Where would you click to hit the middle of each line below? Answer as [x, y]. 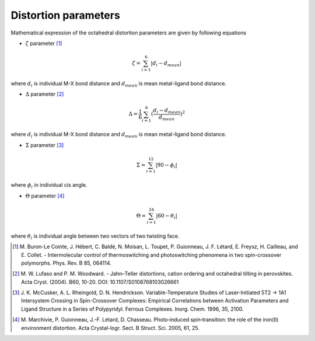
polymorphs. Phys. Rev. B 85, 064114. [66, 263]
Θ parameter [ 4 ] [45, 196]
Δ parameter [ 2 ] [45, 94]
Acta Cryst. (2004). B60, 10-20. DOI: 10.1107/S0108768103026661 [100, 282]
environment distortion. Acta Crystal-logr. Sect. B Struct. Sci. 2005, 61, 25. [110, 328]
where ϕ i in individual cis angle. [49, 186]
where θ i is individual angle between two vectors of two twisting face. [95, 236]
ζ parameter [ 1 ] [44, 43]
